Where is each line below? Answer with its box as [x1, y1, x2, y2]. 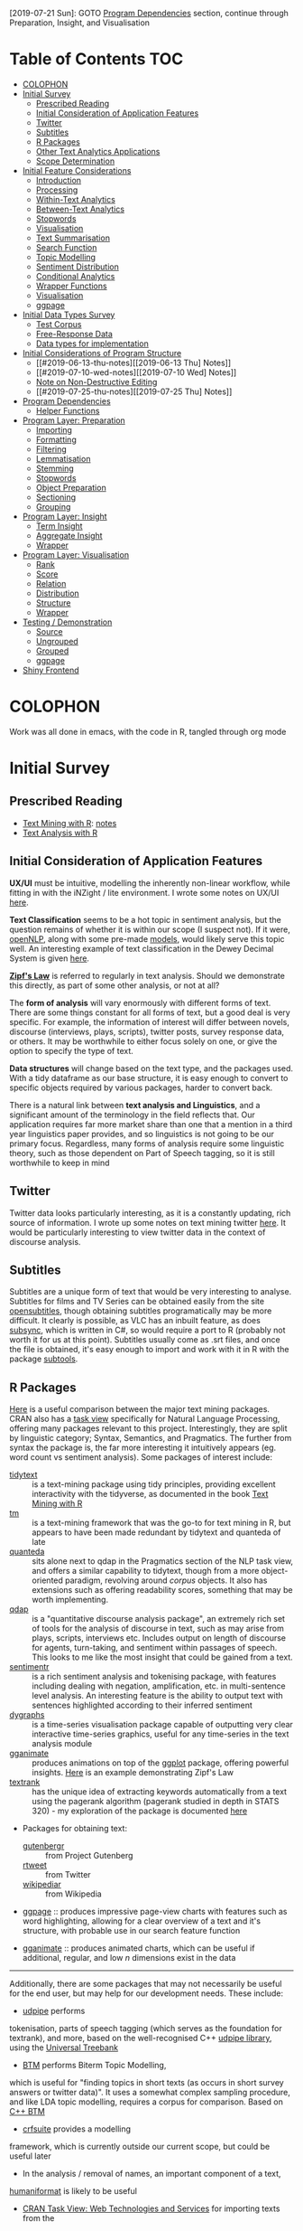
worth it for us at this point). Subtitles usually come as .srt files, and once [9, 1334, 281, 1345]
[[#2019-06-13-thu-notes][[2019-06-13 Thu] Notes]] [35, 357, 232, 368]
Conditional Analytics [35, 270, 115, 281]
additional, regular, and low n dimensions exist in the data [22, 1953, 236, 1963]
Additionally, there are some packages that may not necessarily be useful [9, 1979, 282, 1990]
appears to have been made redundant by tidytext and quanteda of [32, 1527, 281, 1538]
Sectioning [35, 492, 77, 503]
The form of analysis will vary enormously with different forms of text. [9, 997, 271, 1008]
